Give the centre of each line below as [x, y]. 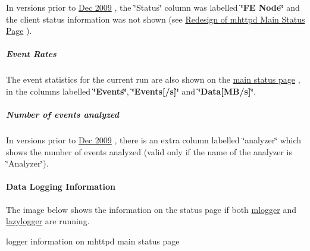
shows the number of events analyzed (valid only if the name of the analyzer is [149, 151]
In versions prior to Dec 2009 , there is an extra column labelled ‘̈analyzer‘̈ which [154, 140]
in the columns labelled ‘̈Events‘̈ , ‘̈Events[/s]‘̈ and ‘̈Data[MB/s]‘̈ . [131, 91]
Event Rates [31, 54]
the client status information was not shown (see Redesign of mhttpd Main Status [156, 19]
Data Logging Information [61, 186]
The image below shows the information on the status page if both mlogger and [151, 209]
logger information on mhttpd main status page [93, 241]
